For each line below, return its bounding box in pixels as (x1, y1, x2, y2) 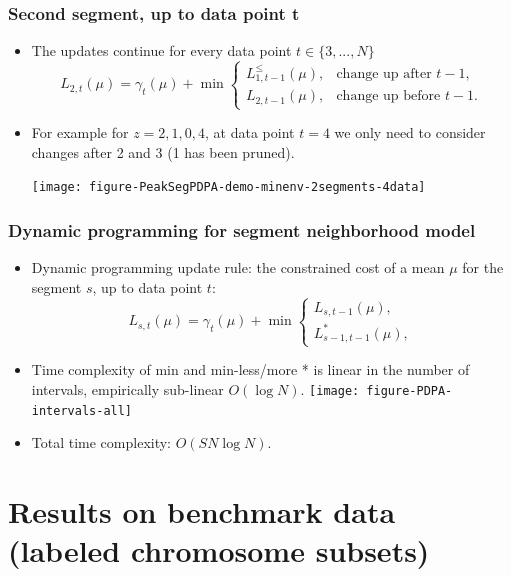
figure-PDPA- (366, 383, 453, 398)
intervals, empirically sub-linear (31, 378, 224, 399)
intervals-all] (31, 403, 133, 418)
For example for (31, 122, 129, 143)
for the (462, 257, 504, 278)
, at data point (205, 122, 295, 143)
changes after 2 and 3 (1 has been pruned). (31, 141, 295, 162)
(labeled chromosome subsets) (8, 530, 430, 571)
